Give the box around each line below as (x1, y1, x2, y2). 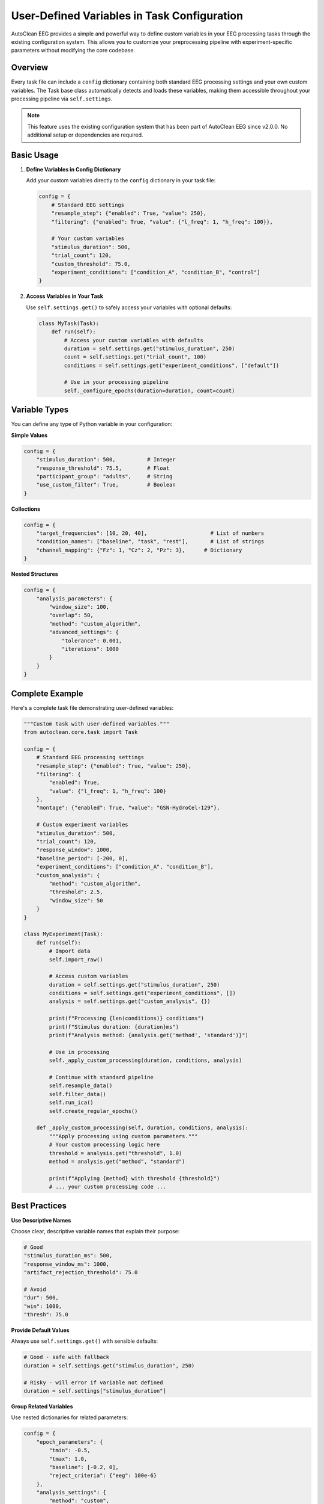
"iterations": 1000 (61, 646, 119, 652)
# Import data (49, 948, 91, 955)
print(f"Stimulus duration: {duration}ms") (49, 1023, 179, 1030)
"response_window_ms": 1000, (23, 1260, 110, 1268)
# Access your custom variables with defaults (64, 337, 203, 344)
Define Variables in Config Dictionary (26, 166, 121, 173)
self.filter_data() (49, 1091, 106, 1097)
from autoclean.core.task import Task (23, 729, 138, 735)
